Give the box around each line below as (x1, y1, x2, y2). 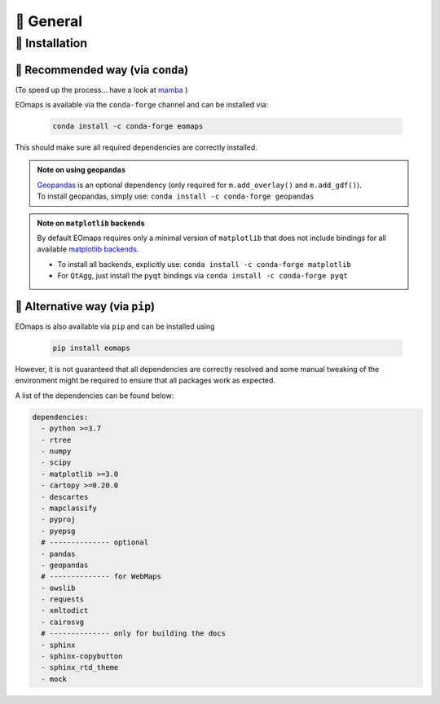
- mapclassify (41, 503, 98, 513)
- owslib (41, 583, 76, 592)
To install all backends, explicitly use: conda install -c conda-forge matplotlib (57, 259, 352, 269)
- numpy (41, 447, 72, 456)
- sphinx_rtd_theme (41, 663, 119, 672)
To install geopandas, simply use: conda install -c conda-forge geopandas (37, 191, 315, 201)
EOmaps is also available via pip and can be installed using (15, 321, 215, 331)
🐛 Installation (15, 36, 88, 50)
